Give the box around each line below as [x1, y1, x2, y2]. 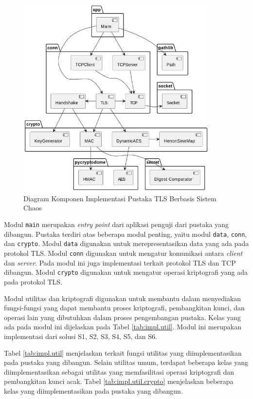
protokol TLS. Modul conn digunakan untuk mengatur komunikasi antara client [4, 248, 243, 258]
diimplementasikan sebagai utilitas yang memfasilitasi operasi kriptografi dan [4, 366, 235, 377]
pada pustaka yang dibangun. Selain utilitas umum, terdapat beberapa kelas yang [4, 357, 249, 367]
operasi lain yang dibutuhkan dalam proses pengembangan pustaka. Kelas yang [4, 312, 241, 322]
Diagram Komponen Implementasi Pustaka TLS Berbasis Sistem [23, 193, 217, 203]
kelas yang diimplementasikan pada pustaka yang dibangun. [4, 385, 183, 396]
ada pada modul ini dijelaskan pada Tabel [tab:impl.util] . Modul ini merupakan [4, 322, 241, 332]
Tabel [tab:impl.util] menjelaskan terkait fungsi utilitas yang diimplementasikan [4, 347, 242, 358]
